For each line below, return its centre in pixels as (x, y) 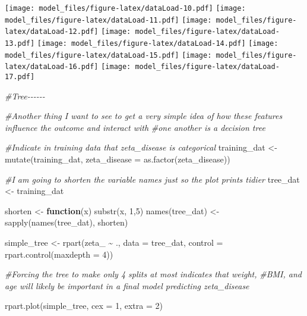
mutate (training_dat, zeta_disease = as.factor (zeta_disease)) (118, 159)
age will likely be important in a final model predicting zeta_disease (127, 285)
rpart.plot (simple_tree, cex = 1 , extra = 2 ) (84, 306)
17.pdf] (20, 76)
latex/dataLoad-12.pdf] (52, 32)
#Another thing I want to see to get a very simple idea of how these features (144, 116)
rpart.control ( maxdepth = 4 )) (59, 254)
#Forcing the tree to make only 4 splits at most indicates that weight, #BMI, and (153, 274)
